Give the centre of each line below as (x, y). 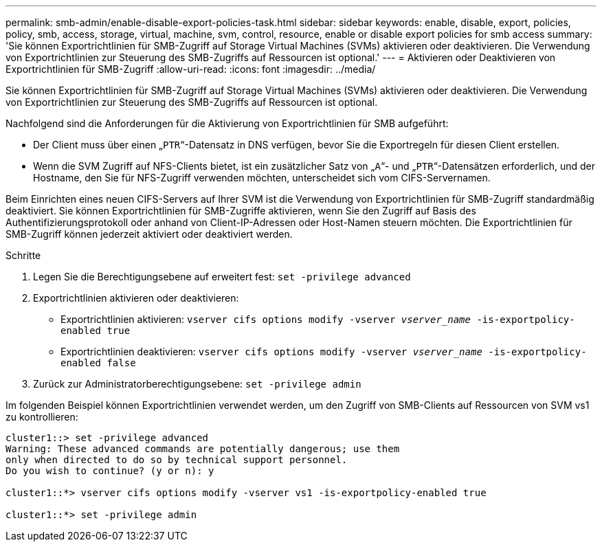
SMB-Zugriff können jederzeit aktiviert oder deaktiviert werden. (149, 234)
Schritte (23, 255)
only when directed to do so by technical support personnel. (177, 460)
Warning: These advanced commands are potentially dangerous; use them (203, 449)
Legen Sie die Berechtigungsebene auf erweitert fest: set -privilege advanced (222, 277)
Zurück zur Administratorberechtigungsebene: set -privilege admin (197, 384)
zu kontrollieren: (42, 417)
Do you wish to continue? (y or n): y (110, 471)
